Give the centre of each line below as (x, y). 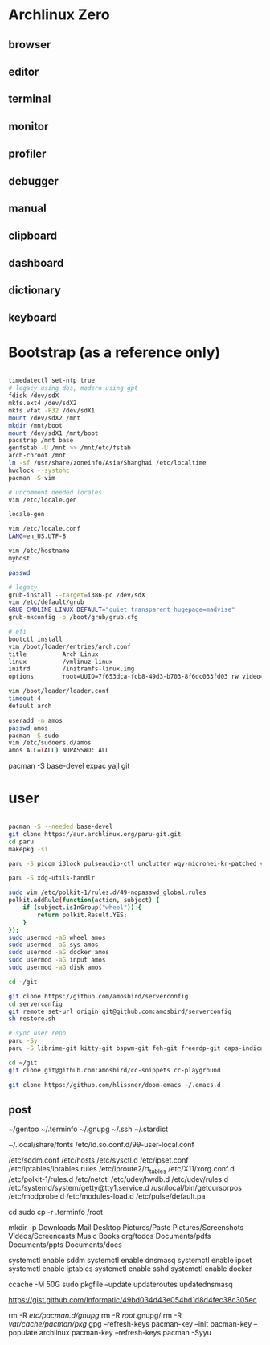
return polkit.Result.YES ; (82, 915)
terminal (30, 99)
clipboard (33, 236)
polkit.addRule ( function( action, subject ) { (84, 900)
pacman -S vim (32, 478)
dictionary (35, 291)
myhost (19, 558)
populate (23, 1333)
